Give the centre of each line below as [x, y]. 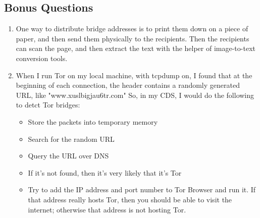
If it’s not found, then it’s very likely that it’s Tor [105, 172]
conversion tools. [42, 58]
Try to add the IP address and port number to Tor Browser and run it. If [142, 189]
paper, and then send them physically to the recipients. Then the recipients [133, 38]
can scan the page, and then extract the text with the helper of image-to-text [136, 48]
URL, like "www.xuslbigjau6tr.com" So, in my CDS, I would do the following [135, 95]
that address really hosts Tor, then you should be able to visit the [130, 199]
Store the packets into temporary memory [93, 121]
